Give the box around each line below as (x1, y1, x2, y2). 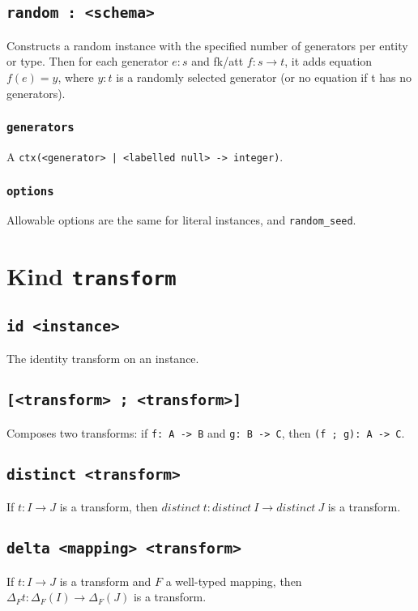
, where (58, 68, 94, 85)
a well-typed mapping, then (165, 572, 302, 589)
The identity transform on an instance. (6, 350, 199, 367)
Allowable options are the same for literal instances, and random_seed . (6, 211, 356, 229)
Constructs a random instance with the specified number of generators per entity (6, 36, 408, 53)
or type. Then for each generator (6, 53, 168, 70)
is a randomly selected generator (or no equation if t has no (116, 68, 412, 85)
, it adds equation (284, 53, 373, 70)
